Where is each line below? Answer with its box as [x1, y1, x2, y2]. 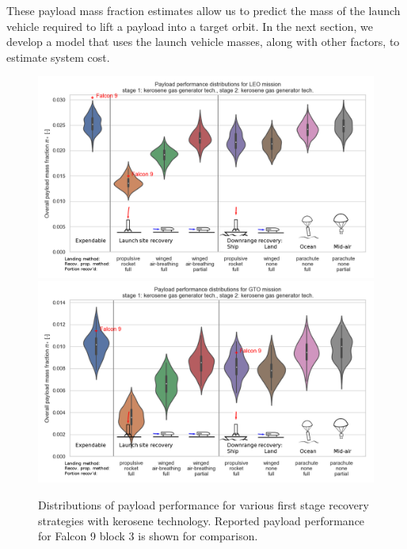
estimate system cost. [6, 48, 110, 65]
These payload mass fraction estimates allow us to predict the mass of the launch [6, 2, 401, 18]
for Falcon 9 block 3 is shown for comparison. [38, 528, 258, 544]
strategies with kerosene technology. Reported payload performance [38, 512, 365, 528]
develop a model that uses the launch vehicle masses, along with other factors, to [6, 33, 400, 50]
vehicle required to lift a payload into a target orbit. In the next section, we [6, 17, 374, 34]
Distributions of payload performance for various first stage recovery [38, 497, 369, 513]
